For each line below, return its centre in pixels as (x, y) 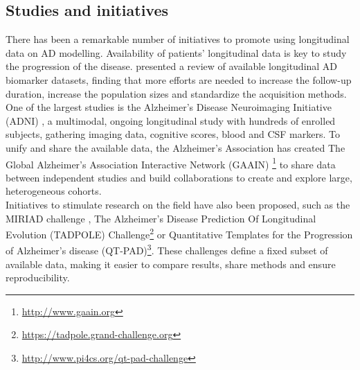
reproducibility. (38, 277)
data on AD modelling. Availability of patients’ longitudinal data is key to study (176, 52)
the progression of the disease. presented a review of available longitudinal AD (172, 66)
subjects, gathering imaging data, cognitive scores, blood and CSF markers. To (173, 134)
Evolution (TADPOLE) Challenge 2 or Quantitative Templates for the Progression (179, 233)
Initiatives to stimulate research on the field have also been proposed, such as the (178, 204)
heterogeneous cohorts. (54, 191)
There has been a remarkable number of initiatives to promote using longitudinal (178, 39)
